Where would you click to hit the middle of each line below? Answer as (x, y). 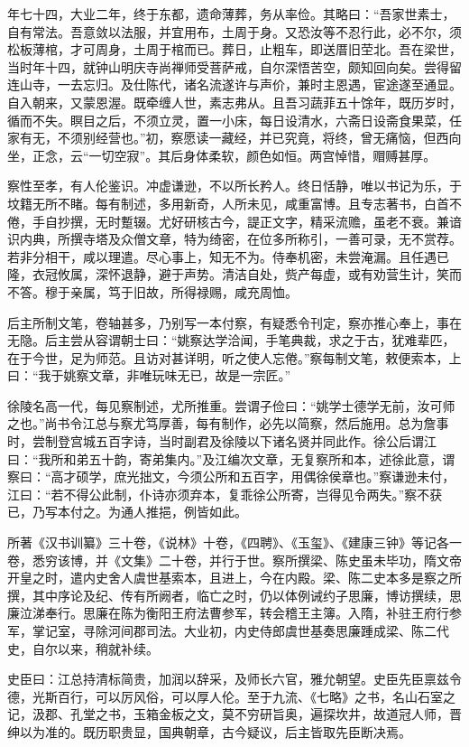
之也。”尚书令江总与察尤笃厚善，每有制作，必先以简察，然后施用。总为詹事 (228, 423)
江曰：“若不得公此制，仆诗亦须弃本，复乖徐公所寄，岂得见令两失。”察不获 (225, 494)
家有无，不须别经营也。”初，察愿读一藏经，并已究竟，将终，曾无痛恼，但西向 (234, 138)
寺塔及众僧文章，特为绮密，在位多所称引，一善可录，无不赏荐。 (272, 239)
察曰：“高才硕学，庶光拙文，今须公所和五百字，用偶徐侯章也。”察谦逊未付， (231, 476)
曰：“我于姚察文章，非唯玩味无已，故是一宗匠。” (149, 375)
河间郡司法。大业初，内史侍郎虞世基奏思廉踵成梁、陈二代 (278, 630)
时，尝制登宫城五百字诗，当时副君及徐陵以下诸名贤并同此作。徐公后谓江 (222, 441)
